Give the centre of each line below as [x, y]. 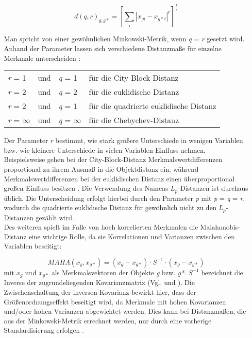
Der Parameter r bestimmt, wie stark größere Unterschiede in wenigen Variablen [124, 140]
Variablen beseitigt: [33, 246]
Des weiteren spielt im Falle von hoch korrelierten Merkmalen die [101, 227]
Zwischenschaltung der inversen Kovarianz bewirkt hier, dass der [100, 292]
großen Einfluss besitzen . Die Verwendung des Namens [86, 188]
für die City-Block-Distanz [134, 78]
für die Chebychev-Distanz [134, 120]
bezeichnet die [222, 272]
